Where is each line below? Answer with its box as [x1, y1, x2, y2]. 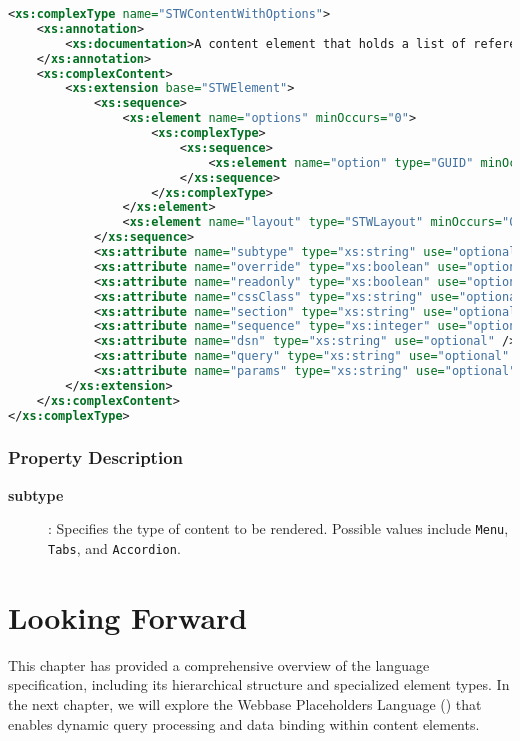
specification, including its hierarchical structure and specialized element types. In [8, 674, 510, 695]
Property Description [8, 445, 184, 470]
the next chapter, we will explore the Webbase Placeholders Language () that [8, 693, 482, 714]
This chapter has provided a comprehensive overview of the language [8, 654, 430, 675]
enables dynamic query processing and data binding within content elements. [8, 713, 480, 734]
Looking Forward [8, 596, 248, 637]
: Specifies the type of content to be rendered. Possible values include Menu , [48, 518, 509, 539]
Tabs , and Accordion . [48, 537, 181, 558]
